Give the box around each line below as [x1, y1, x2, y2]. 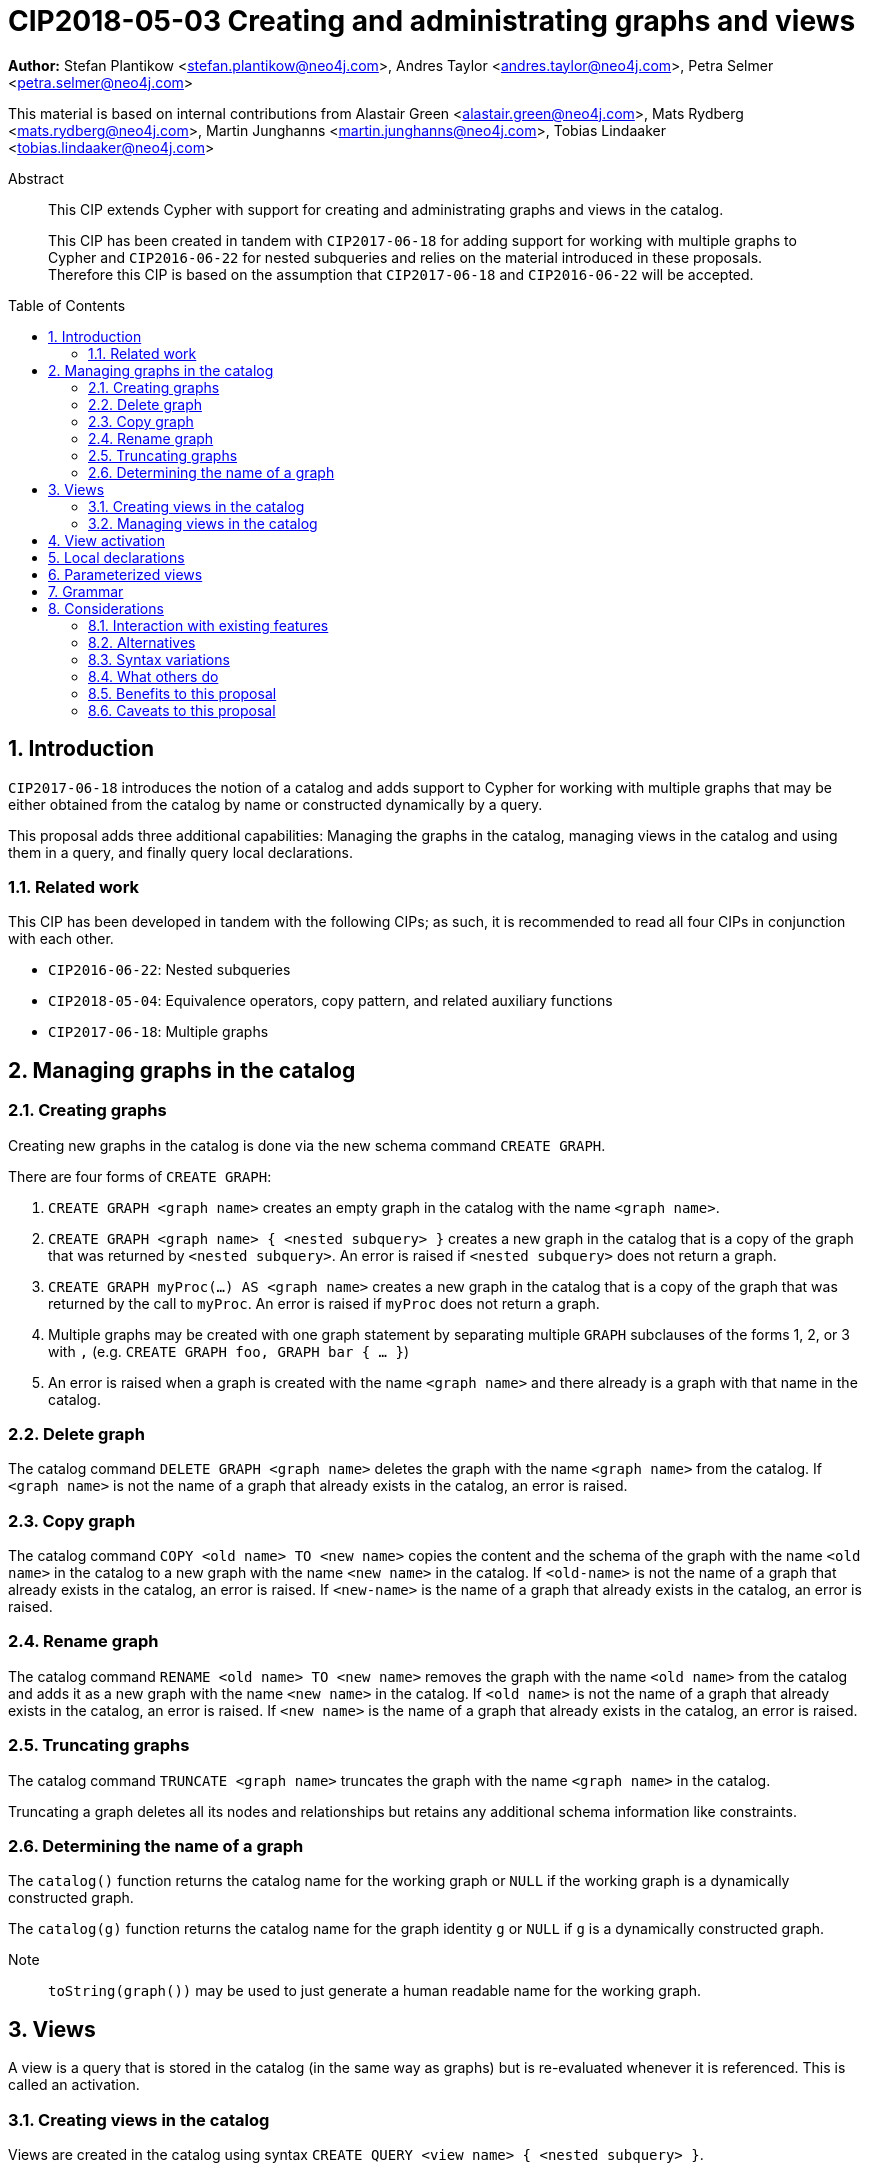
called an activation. [8, 2076, 140, 2094]
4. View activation [48, 531, 166, 549]
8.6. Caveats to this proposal [88, 701, 276, 719]
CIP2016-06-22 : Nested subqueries [48, 961, 291, 979]
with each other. [8, 930, 114, 948]
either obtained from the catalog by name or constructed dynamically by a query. [8, 795, 543, 813]
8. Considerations [48, 599, 164, 617]
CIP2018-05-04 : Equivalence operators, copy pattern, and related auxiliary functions [48, 992, 613, 1010]
